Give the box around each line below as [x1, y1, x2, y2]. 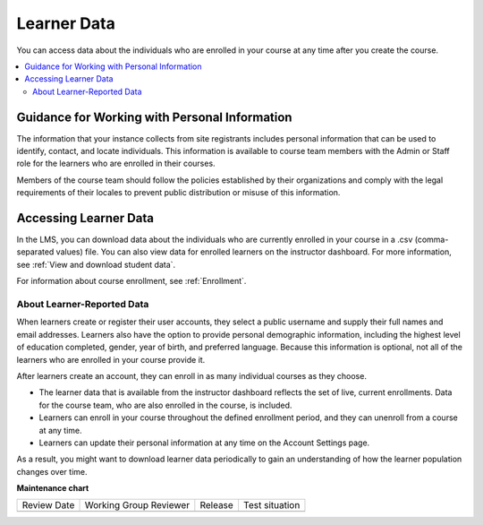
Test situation [242, 499, 301, 512]
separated [16, 246, 55, 257]
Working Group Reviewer [84, 499, 191, 512]
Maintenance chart [16, 483, 89, 494]
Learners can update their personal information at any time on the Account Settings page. [38, 437, 370, 448]
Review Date [21, 499, 75, 512]
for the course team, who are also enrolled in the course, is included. [38, 400, 292, 410]
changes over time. [16, 466, 88, 477]
